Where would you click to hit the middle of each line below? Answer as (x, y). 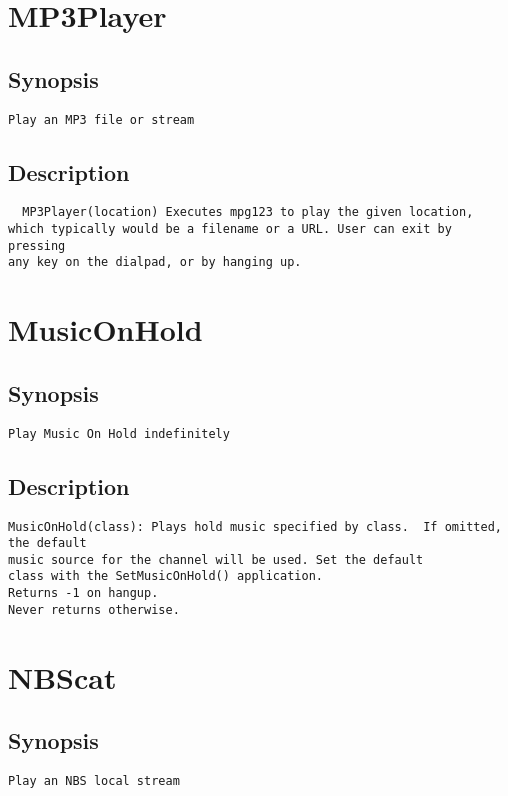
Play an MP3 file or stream (101, 119)
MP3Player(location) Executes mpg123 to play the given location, (248, 212)
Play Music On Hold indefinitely (119, 433)
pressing (37, 245)
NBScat (62, 676)
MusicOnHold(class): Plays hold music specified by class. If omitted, (255, 526)
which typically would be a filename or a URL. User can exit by (230, 229)
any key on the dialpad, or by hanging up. (155, 262)
